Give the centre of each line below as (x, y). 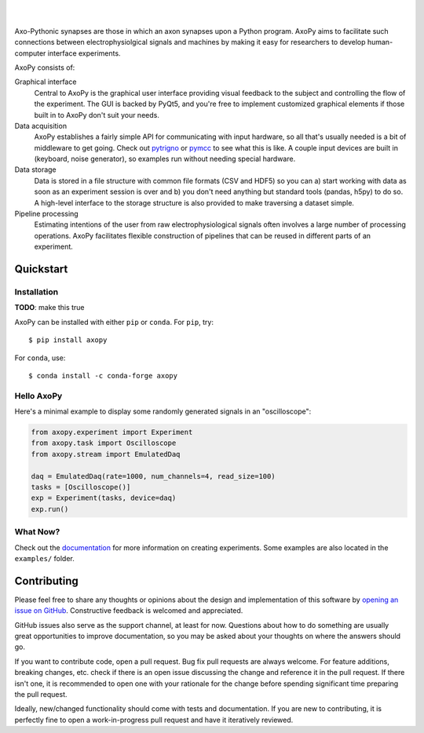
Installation (37, 292)
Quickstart (41, 270)
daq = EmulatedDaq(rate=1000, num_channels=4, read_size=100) (153, 476)
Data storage (35, 170)
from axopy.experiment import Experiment (112, 432)
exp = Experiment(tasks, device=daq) (104, 498)
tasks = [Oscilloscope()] (81, 487)
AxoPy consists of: (45, 67)
